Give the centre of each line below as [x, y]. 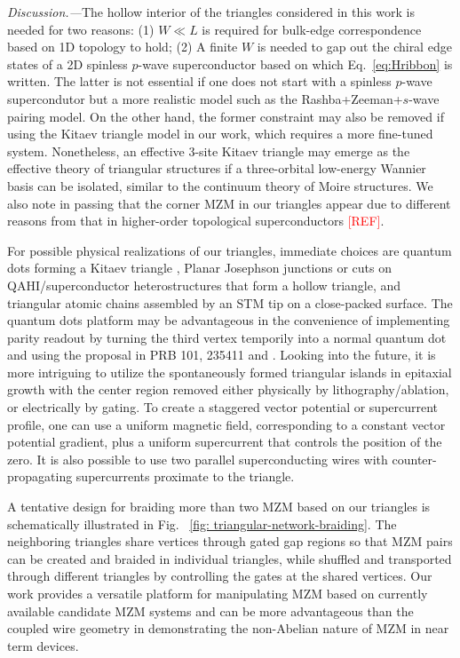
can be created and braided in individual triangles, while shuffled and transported [230, 558]
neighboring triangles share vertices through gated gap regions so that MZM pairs [230, 541]
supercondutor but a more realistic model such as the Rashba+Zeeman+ [205, 98]
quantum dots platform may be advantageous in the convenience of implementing [229, 320]
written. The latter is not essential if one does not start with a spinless [199, 81]
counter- [414, 459]
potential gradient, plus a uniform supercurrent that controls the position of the [225, 442]
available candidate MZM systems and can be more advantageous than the [210, 610]
